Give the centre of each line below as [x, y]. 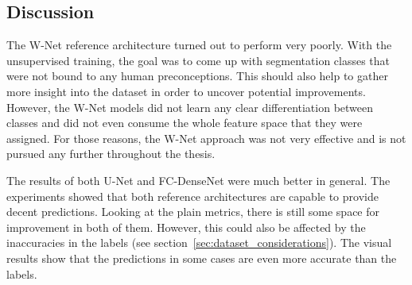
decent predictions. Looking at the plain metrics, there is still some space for [193, 212]
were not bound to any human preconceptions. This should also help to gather [197, 76]
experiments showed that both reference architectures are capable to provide [192, 196]
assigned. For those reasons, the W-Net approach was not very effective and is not [206, 138]
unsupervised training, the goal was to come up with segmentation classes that [198, 60]
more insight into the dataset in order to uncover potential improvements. [186, 91]
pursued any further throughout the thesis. [111, 154]
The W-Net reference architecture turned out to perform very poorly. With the [199, 45]
